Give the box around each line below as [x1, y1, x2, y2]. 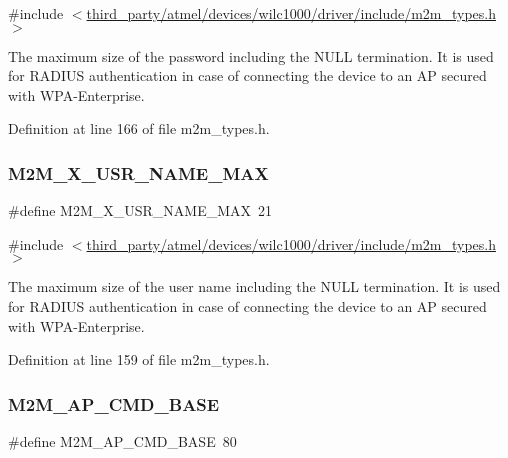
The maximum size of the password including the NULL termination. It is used [8, 45, 494, 66]
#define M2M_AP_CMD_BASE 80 [8, 430, 237, 451]
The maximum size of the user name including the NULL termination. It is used [8, 276, 501, 297]
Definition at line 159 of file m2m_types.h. [8, 349, 270, 370]
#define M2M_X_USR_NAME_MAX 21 [8, 200, 273, 221]
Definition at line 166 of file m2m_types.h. [8, 118, 270, 139]
